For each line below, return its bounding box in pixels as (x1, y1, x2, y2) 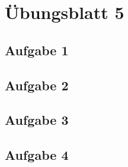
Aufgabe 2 (5, 75, 69, 94)
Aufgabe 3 (5, 111, 69, 129)
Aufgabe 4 (5, 146, 69, 164)
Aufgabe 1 (5, 40, 69, 59)
